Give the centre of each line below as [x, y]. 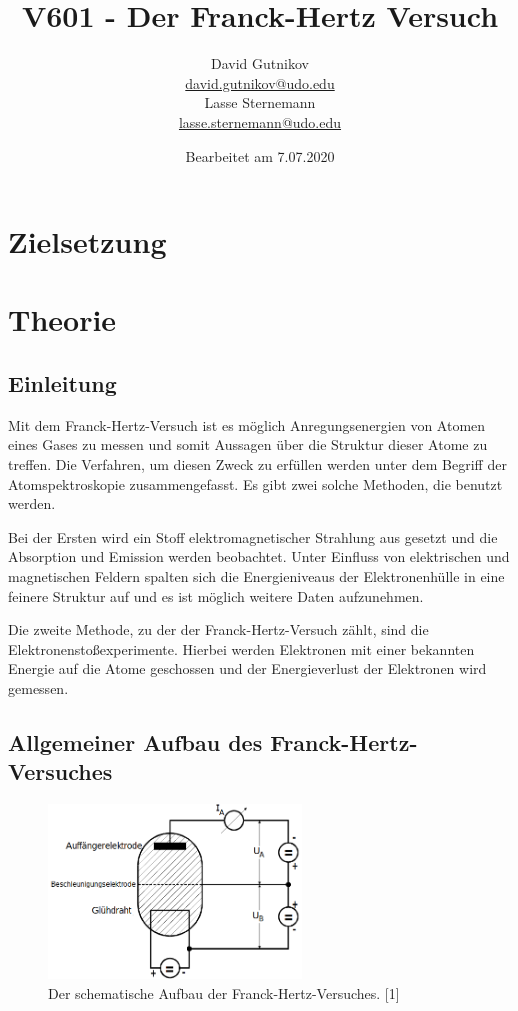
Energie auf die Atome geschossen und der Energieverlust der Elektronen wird [247, 668]
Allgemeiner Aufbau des [135, 741]
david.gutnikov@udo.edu [260, 82]
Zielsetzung [87, 241]
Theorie [62, 319]
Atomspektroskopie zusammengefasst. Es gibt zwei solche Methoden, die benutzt [255, 483]
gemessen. [38, 687]
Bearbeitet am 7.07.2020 [260, 155]
